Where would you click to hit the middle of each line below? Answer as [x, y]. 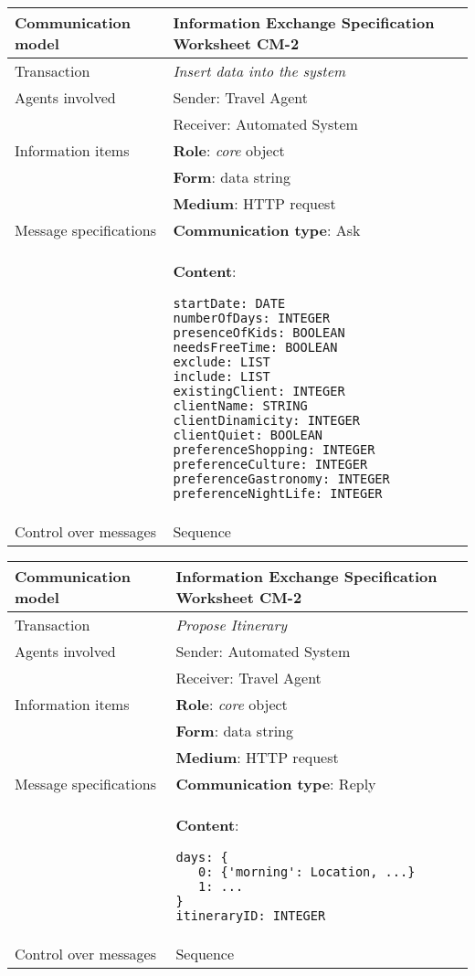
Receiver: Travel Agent [248, 678]
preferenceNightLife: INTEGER [278, 493]
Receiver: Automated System [265, 124]
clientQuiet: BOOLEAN [248, 435]
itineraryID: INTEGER [251, 916]
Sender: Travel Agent [241, 97]
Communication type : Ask [267, 230]
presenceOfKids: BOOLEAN [259, 333]
